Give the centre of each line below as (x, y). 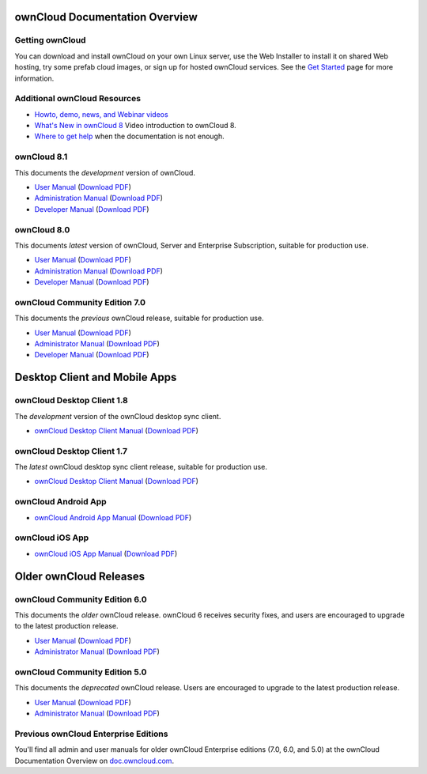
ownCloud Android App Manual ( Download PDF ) (113, 517)
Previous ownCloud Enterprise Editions (91, 734)
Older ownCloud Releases (80, 576)
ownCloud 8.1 (41, 157)
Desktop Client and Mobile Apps (96, 378)
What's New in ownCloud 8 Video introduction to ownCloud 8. (135, 126)
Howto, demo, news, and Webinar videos (102, 114)
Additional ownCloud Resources (78, 99)
